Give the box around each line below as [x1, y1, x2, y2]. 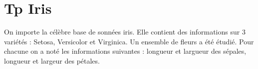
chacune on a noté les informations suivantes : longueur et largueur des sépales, [4, 46, 247, 56]
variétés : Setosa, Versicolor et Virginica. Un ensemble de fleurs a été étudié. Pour [4, 36, 254, 46]
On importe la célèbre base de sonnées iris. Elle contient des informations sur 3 [4, 27, 246, 37]
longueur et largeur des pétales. [4, 55, 100, 66]
